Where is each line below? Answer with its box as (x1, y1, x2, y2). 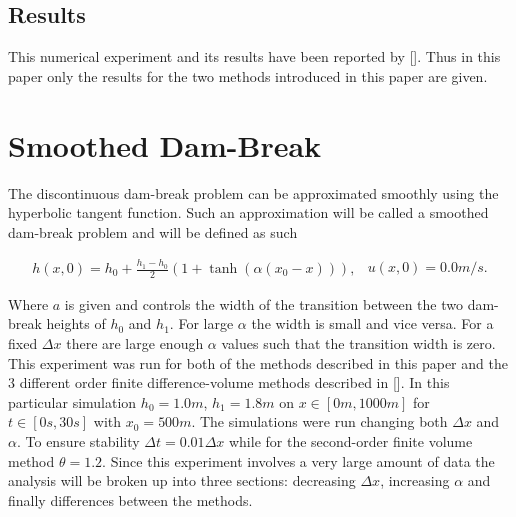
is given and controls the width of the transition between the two (64, 293, 463, 314)
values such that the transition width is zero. (221, 333, 496, 354)
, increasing (380, 470, 450, 491)
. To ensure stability (16, 431, 140, 452)
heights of (46, 313, 106, 334)
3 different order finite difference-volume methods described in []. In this (8, 372, 450, 393)
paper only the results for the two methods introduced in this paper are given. (8, 65, 488, 86)
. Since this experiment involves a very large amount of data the (102, 450, 495, 471)
